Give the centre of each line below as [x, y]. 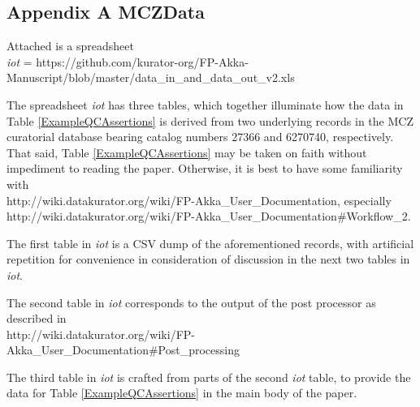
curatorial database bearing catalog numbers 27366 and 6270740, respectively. [200, 137]
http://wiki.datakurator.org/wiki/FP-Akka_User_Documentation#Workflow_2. [209, 216]
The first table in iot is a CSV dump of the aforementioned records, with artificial [210, 243]
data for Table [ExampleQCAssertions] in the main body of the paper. [182, 393]
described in [37, 318]
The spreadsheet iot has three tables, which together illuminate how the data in [205, 104]
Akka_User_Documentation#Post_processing [123, 350]
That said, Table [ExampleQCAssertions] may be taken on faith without [187, 152]
